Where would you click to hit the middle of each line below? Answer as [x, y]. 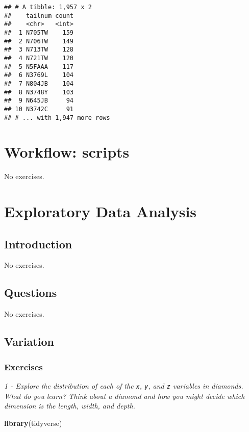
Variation [29, 341]
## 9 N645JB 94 [39, 101]
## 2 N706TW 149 [39, 41]
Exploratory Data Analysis [101, 211]
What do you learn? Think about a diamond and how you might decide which [124, 396]
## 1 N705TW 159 [39, 32]
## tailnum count [39, 16]
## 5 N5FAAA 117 [39, 67]
